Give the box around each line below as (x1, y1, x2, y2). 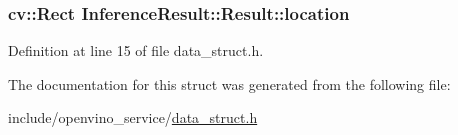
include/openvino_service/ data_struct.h (8, 107, 258, 128)
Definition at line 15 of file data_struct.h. (8, 40, 264, 61)
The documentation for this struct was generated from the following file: (8, 73, 451, 94)
